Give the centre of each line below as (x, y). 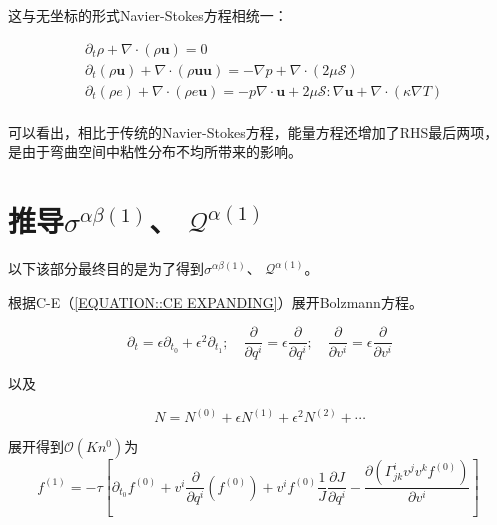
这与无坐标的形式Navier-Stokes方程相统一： (148, 15)
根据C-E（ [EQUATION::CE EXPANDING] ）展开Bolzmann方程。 (215, 301)
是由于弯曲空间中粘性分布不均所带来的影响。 (155, 151)
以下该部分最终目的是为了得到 (106, 268)
